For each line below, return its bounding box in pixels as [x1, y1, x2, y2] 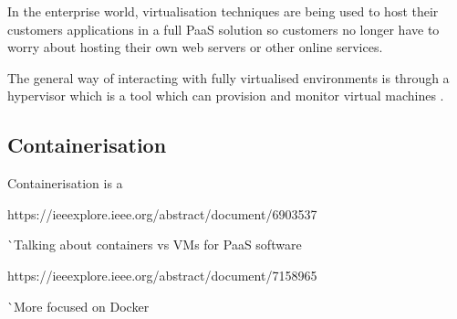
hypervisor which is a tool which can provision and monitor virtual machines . [7, 86, 444, 105]
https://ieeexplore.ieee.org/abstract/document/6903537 [7, 204, 317, 223]
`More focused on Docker [7, 296, 150, 315]
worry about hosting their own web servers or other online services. [7, 37, 383, 57]
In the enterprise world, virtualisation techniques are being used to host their [7, 2, 439, 20]
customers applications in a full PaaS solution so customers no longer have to [7, 19, 440, 38]
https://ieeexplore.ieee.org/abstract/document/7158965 [7, 265, 317, 284]
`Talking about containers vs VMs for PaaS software [7, 235, 302, 254]
